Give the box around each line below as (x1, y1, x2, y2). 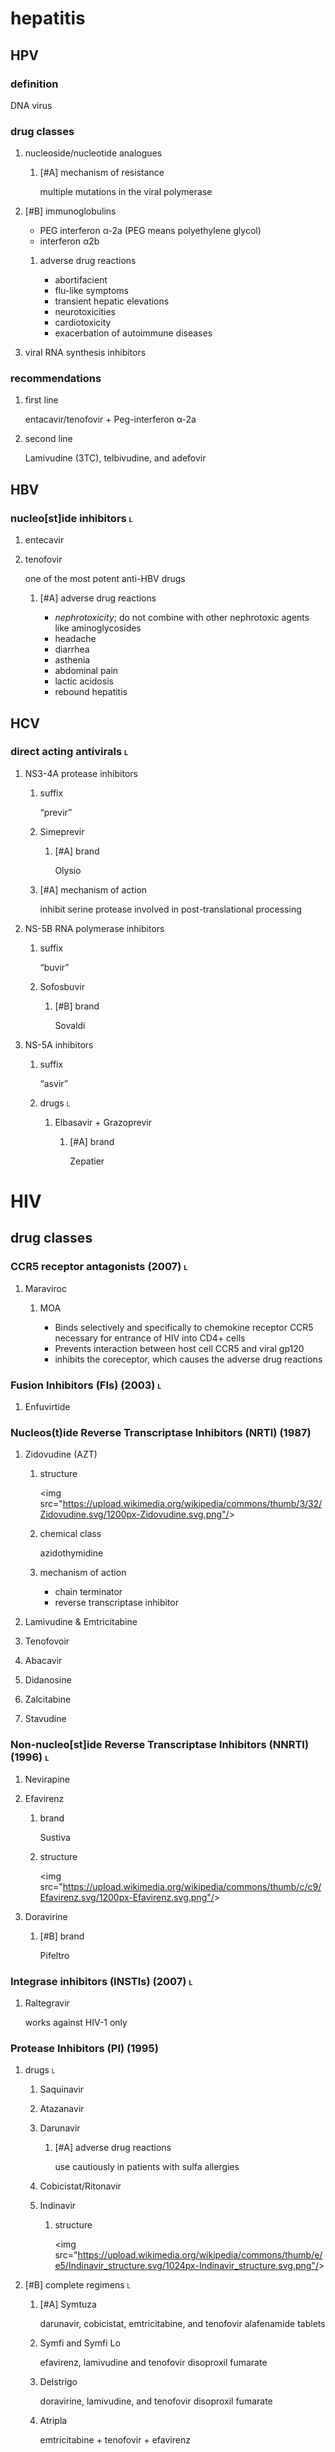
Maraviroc (24, 1282, 67, 1294)
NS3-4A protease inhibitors (24, 767, 138, 779)
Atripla (39, 2415, 68, 2427)
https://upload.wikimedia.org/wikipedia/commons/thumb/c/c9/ (62, 1880, 322, 1892)
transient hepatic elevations (54, 295, 170, 307)
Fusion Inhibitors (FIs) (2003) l (10, 1378, 162, 1392)
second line (24, 433, 73, 445)
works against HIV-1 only (24, 2016, 128, 2028)
